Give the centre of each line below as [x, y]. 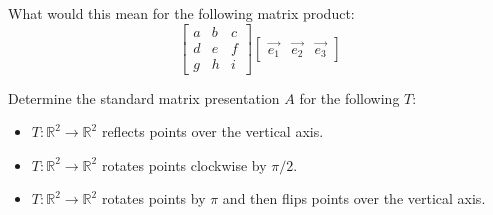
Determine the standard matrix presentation [144, 97]
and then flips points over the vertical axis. [354, 198]
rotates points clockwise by [184, 164]
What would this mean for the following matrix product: [181, 13]
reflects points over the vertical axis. [212, 131]
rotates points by [153, 198]
